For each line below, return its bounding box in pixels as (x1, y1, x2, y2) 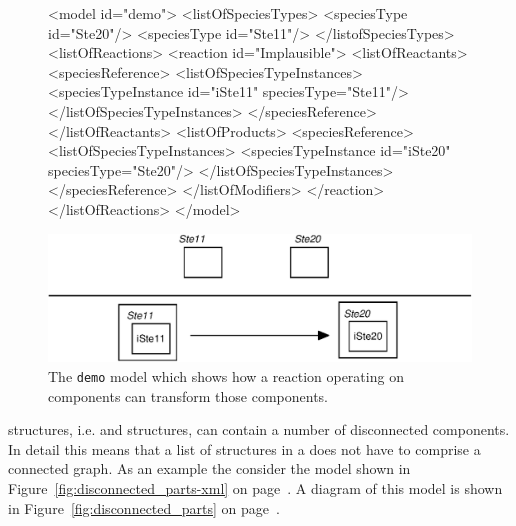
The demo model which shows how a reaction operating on (48, 365, 404, 386)
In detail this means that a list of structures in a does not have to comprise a (8, 438, 481, 459)
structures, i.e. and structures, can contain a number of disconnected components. (8, 419, 510, 440)
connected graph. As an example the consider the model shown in (8, 458, 411, 479)
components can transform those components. (48, 385, 328, 406)
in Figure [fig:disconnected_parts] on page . (8, 497, 280, 518)
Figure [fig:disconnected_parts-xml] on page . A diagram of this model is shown (8, 477, 503, 498)
